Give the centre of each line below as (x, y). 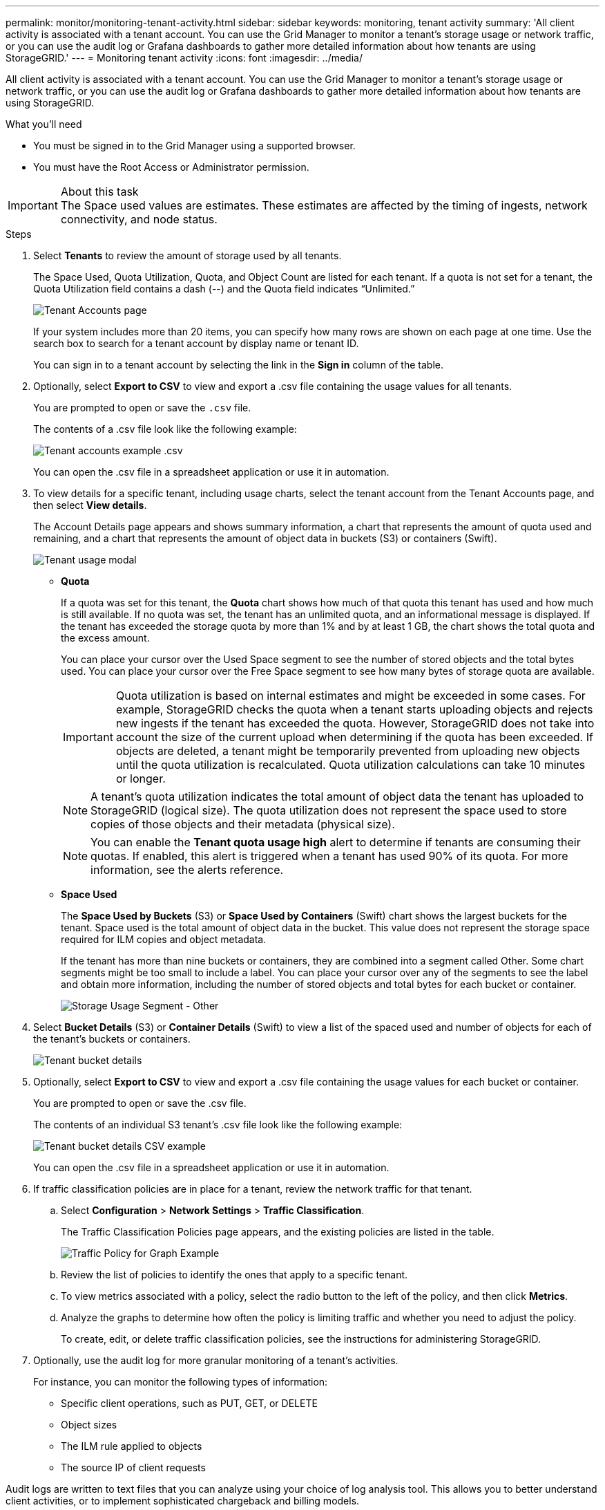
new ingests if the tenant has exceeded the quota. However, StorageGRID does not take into (355, 723)
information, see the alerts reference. (187, 870)
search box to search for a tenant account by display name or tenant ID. (196, 343)
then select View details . (90, 505)
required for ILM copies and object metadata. (164, 939)
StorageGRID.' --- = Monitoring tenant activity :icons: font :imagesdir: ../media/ (184, 58)
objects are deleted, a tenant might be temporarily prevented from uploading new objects (348, 751)
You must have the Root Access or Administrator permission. (171, 167)
